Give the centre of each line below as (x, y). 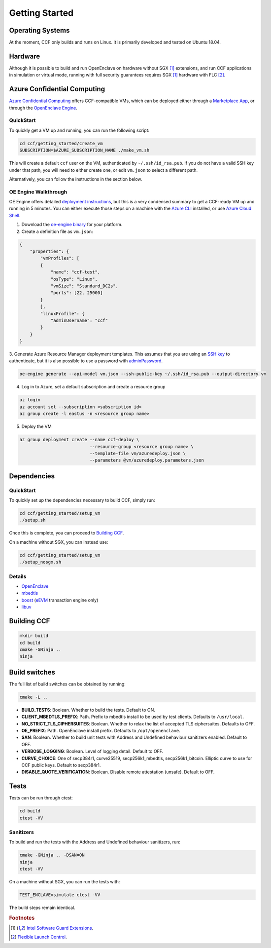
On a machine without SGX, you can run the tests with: (65, 882)
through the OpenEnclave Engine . (43, 108)
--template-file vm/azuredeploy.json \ (138, 453)
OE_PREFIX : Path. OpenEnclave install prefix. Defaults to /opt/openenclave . (101, 730)
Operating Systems (39, 30)
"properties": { (49, 251)
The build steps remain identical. (42, 908)
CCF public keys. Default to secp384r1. (61, 765)
